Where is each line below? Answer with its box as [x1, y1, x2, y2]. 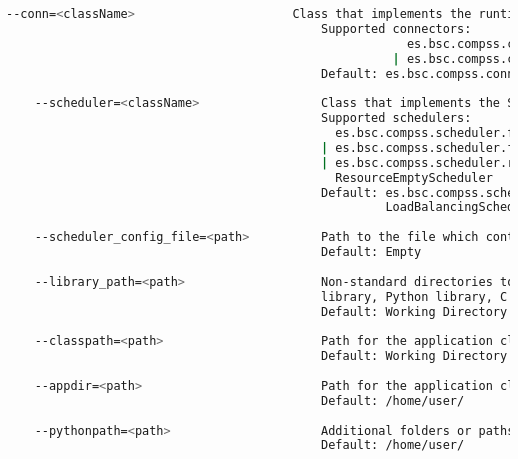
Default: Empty [321, 245, 422, 259]
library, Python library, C [321, 289, 508, 304]
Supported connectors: [321, 21, 472, 36]
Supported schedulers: [321, 111, 472, 126]
